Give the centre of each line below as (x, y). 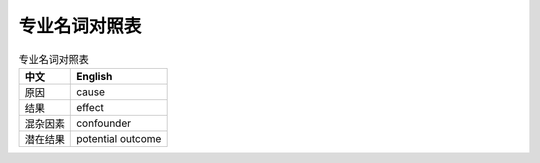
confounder (104, 123)
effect (90, 107)
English (94, 76)
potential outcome (119, 138)
